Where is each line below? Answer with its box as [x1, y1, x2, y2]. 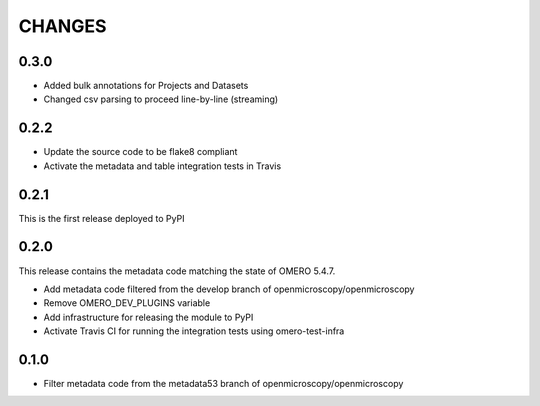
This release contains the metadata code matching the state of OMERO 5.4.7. [18, 265, 336, 277]
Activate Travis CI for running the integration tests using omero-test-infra [43, 325, 345, 337]
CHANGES [18, 15, 107, 37]
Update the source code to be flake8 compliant [43, 146, 238, 158]
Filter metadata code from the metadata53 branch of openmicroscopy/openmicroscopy [43, 378, 404, 390]
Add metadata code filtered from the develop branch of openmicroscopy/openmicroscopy [43, 283, 415, 295]
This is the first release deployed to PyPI [18, 212, 185, 224]
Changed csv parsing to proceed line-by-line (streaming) [43, 93, 279, 105]
